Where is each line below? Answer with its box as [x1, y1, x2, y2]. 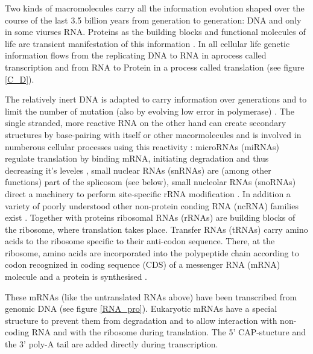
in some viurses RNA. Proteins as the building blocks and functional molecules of [5, 25, 306, 38]
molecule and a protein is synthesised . [5, 270, 148, 283]
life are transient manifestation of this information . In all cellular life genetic [5, 37, 290, 49]
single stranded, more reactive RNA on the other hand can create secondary [5, 116, 286, 129]
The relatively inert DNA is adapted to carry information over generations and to [5, 93, 307, 106]
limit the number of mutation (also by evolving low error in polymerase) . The [5, 104, 294, 117]
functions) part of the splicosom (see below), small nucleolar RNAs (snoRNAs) [5, 175, 296, 188]
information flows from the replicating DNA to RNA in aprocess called [5, 49, 267, 62]
